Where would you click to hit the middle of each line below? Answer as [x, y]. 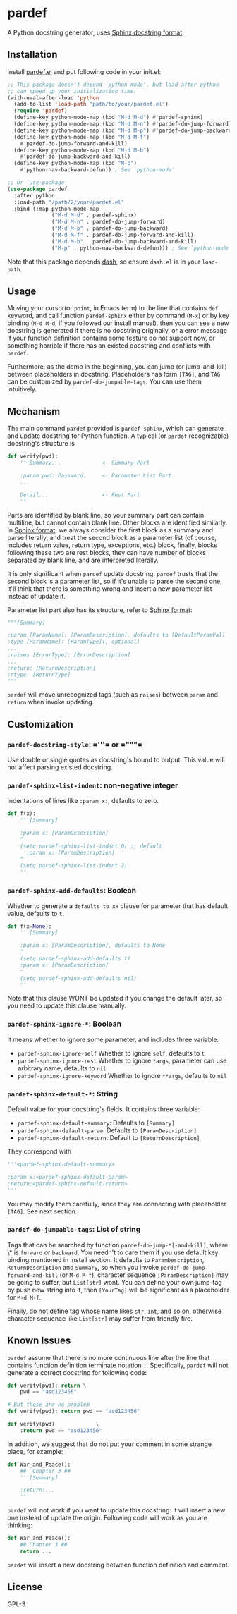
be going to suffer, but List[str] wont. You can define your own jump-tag [115, 1282]
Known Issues [39, 1341]
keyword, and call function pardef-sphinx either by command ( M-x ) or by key [118, 316]
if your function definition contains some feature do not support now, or [111, 338]
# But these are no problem [49, 1405]
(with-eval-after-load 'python [53, 98]
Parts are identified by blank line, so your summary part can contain [106, 515]
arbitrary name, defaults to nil [62, 1068]
